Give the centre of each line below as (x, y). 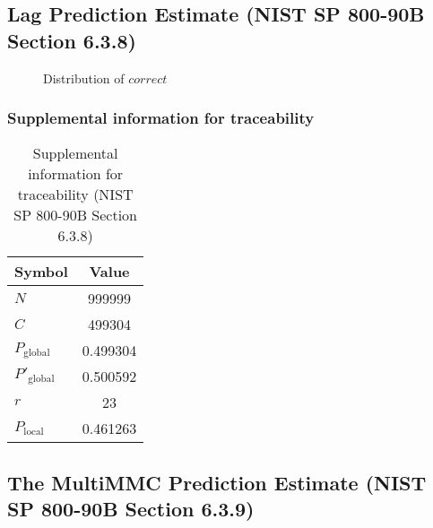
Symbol (41, 272)
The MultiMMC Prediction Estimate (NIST (217, 482)
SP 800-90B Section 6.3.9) (131, 509)
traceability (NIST (75, 195)
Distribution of (84, 78)
